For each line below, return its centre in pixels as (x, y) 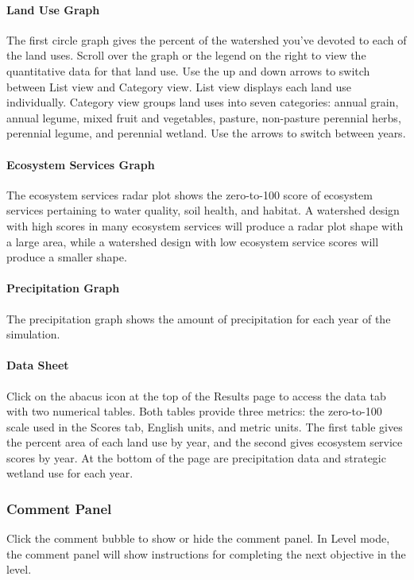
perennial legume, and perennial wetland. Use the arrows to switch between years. (206, 133)
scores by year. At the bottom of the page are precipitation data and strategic (196, 457)
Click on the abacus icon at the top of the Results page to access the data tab (196, 395)
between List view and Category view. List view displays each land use (179, 86)
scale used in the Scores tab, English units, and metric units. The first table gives (205, 426)
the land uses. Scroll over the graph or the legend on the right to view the (186, 55)
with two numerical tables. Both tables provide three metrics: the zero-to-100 (194, 411)
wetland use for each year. (70, 473)
